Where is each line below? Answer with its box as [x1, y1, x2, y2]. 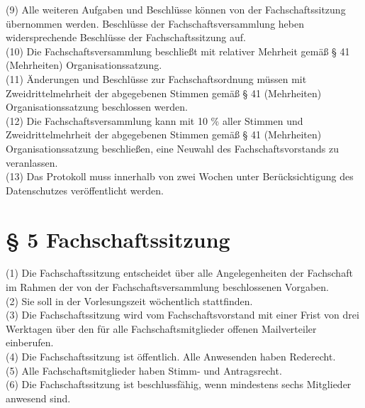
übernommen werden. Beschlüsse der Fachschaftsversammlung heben [6, 16, 304, 31]
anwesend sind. [6, 390, 71, 405]
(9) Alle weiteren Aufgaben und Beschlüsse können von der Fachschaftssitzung [6, 2, 346, 16]
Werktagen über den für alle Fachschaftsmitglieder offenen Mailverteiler [6, 321, 317, 336]
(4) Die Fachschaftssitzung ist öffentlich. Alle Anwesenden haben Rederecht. [6, 349, 336, 363]
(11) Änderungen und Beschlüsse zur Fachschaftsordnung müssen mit [6, 71, 307, 86]
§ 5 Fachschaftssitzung [6, 224, 230, 253]
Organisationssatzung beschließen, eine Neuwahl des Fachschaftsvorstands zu [6, 140, 339, 155]
